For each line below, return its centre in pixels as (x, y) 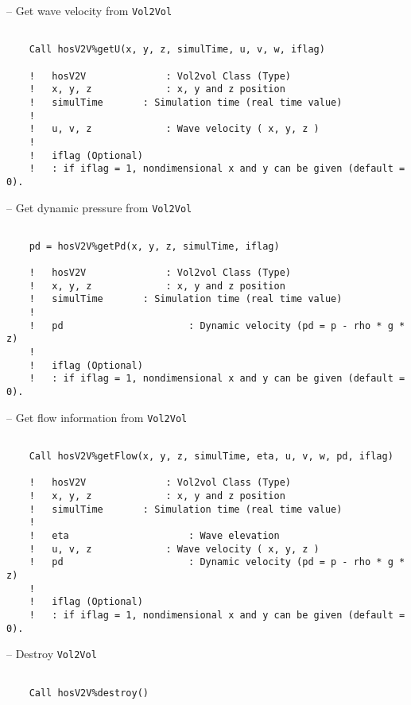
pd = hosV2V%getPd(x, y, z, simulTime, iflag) (154, 246)
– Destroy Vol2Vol (52, 654)
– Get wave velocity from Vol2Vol (89, 10)
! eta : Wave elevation (154, 535)
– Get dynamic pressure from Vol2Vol (99, 207)
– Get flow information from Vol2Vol (97, 417)
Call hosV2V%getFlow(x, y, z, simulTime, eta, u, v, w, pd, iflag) (211, 457)
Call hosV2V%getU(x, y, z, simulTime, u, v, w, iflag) (177, 50)
